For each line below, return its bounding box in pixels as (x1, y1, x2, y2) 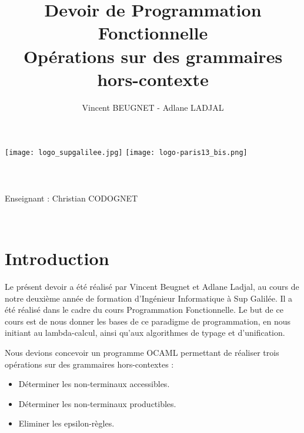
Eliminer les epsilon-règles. (18, 417, 115, 429)
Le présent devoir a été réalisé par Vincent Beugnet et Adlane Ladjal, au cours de (5, 280, 299, 293)
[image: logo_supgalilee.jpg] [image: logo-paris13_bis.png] (5, 148, 248, 157)
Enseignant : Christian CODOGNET (5, 191, 138, 204)
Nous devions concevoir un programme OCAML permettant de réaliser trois (5, 346, 279, 358)
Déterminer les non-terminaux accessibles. (18, 378, 170, 390)
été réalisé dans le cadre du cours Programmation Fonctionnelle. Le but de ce (5, 303, 283, 316)
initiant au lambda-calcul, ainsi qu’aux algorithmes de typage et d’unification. (5, 326, 285, 339)
